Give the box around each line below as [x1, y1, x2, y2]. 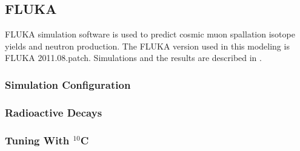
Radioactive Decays [5, 104, 102, 120]
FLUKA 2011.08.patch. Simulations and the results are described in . [5, 51, 262, 64]
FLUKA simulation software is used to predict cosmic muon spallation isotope [5, 28, 295, 40]
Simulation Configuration [5, 77, 131, 92]
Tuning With [5, 132, 70, 147]
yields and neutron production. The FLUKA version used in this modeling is [5, 39, 290, 52]
